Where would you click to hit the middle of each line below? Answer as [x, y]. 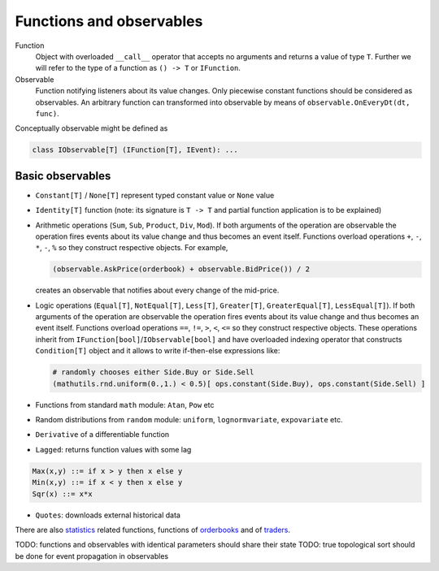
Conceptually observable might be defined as [91, 128]
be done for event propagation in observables [92, 556]
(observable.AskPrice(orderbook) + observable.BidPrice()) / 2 [181, 269]
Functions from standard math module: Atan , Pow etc [125, 404]
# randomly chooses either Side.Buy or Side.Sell [153, 372]
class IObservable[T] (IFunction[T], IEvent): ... [135, 150]
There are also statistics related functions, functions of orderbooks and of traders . [153, 530]
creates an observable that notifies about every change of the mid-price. [157, 290]
